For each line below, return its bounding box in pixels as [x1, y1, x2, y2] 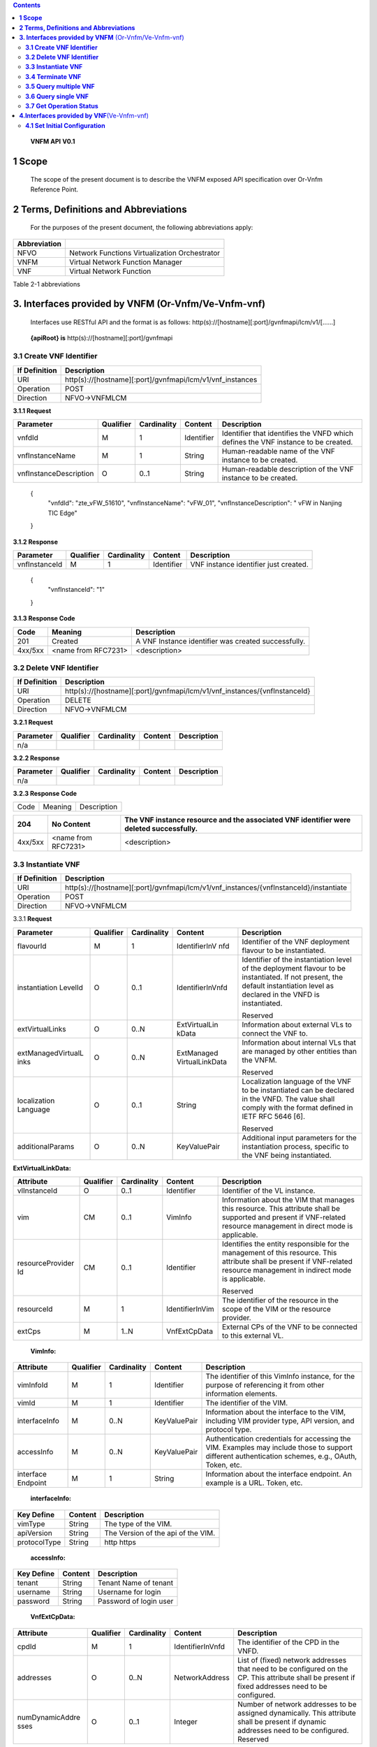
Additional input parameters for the [242, 1133, 357, 1143]
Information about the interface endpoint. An [205, 1470, 353, 1479]
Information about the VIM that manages [222, 1195, 355, 1205]
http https [104, 1537, 136, 1547]
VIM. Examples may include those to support [205, 1443, 353, 1453]
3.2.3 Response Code [13, 790, 77, 798]
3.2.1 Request [13, 718, 54, 727]
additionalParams [17, 1141, 75, 1151]
